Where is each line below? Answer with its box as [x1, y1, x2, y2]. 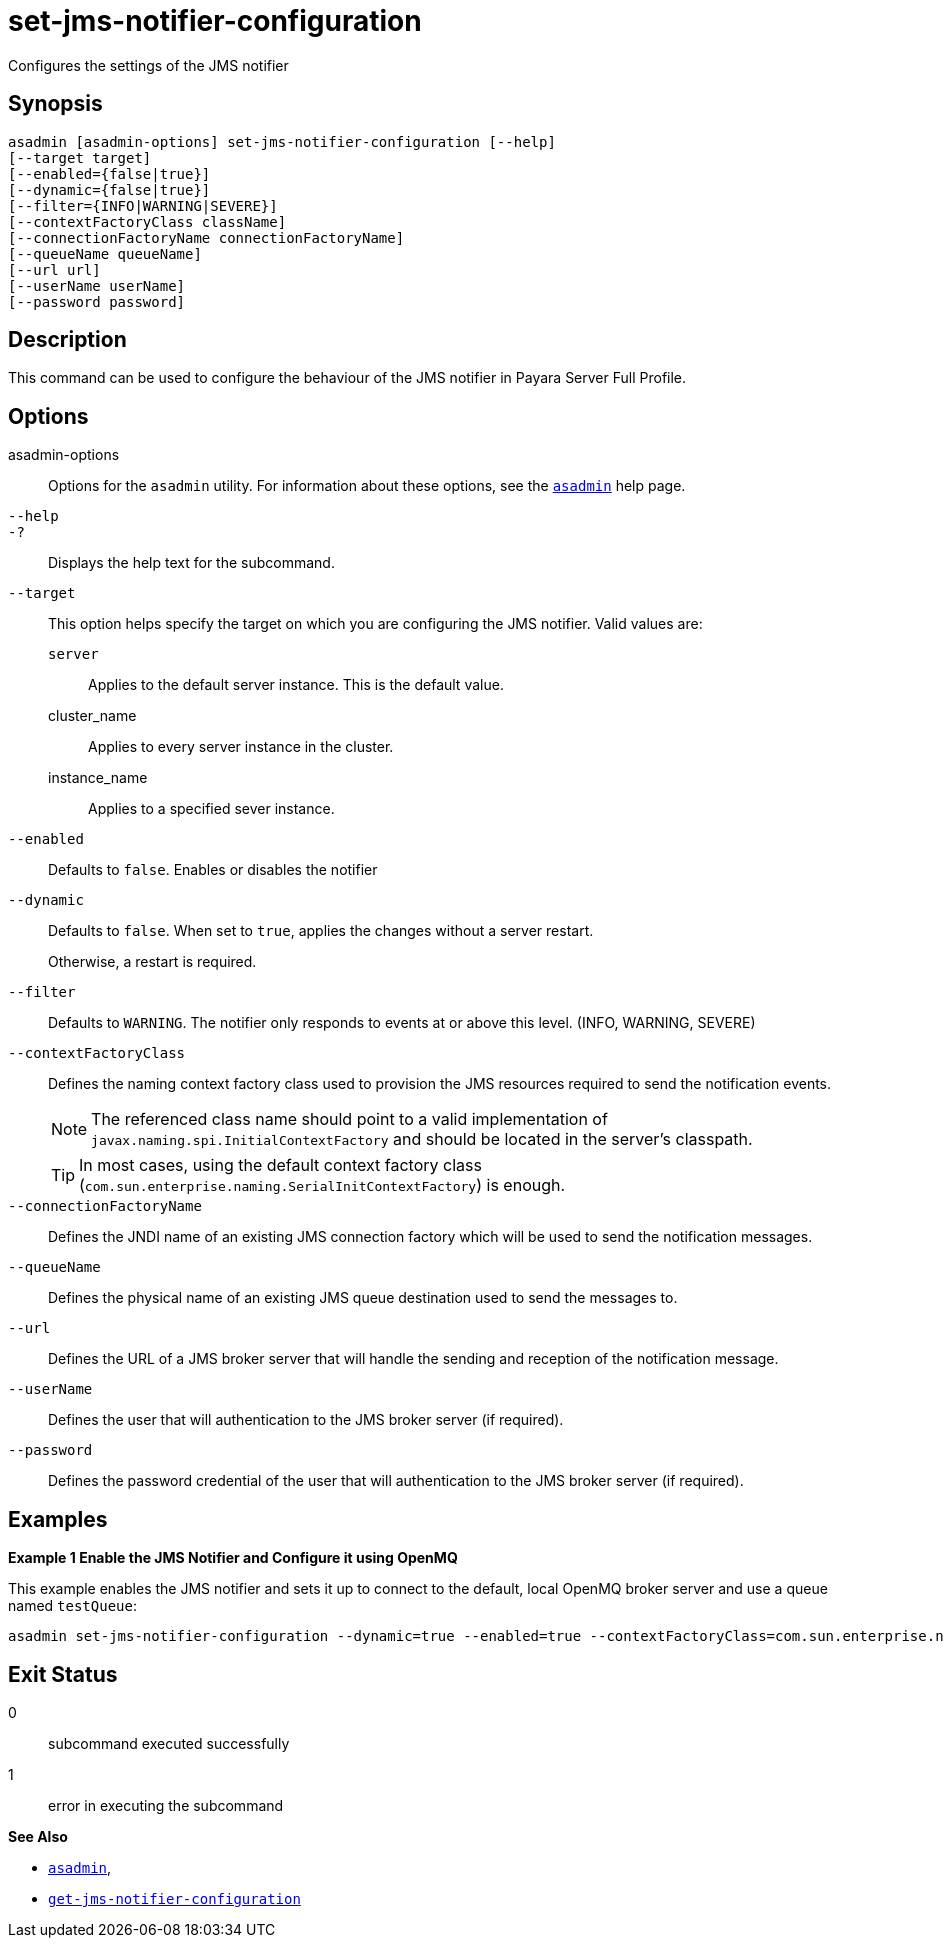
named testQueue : [8, 1597, 137, 1615]
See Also [8, 1827, 68, 1845]
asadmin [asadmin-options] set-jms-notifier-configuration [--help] [8, 133, 556, 150]
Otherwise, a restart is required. [48, 953, 257, 971]
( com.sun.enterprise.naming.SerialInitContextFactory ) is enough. [79, 1175, 566, 1196]
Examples [8, 1506, 108, 1532]
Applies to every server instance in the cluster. [88, 738, 394, 756]
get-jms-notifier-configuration [48, 1890, 301, 1907]
